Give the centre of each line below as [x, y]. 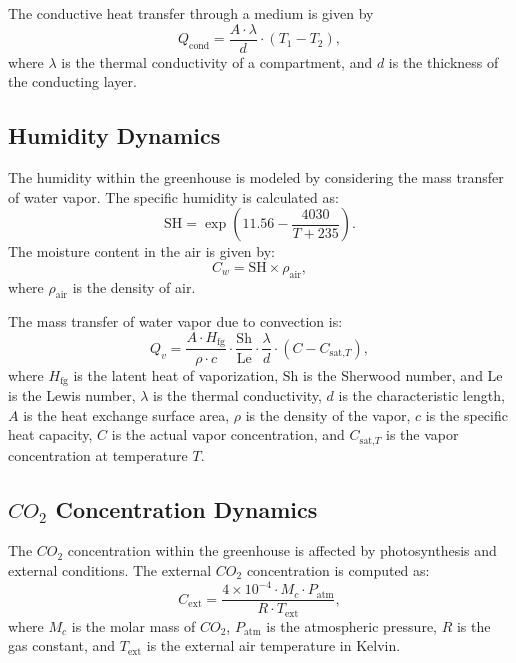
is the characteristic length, [421, 394]
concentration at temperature [98, 454]
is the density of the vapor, [328, 414]
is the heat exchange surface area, [126, 414]
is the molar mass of [133, 625]
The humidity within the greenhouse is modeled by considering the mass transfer [256, 177]
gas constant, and [62, 645]
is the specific [466, 414]
